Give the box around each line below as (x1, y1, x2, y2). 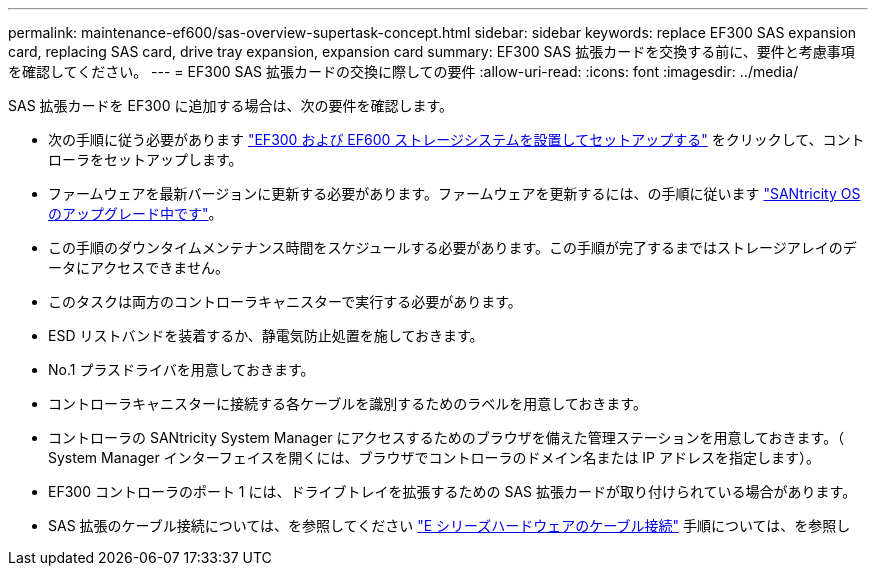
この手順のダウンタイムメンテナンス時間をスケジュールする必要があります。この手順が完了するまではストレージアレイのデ (48, 239, 857, 256)
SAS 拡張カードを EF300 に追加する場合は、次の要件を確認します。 (8, 97, 454, 114)
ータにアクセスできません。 (48, 259, 229, 276)
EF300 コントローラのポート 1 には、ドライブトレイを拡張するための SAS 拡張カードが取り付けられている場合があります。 (48, 483, 857, 500)
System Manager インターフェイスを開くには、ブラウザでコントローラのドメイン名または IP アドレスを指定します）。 (48, 449, 820, 466)
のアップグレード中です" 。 (48, 205, 223, 222)
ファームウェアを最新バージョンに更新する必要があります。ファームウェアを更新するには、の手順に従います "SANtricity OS (48, 185, 861, 202)
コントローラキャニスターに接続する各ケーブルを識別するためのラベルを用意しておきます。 (48, 395, 647, 412)
